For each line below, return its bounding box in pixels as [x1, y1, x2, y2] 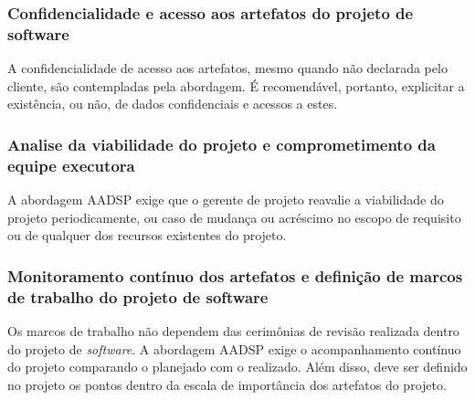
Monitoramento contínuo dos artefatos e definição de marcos [7, 264, 463, 287]
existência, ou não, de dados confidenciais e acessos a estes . [7, 94, 338, 113]
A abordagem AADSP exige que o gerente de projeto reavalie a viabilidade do [7, 190, 444, 209]
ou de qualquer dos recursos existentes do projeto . [7, 226, 287, 245]
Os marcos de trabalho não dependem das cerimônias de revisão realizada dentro [7, 321, 459, 340]
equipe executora [7, 153, 135, 176]
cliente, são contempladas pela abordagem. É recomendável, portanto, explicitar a [7, 76, 465, 95]
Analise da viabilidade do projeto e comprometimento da [7, 132, 436, 155]
